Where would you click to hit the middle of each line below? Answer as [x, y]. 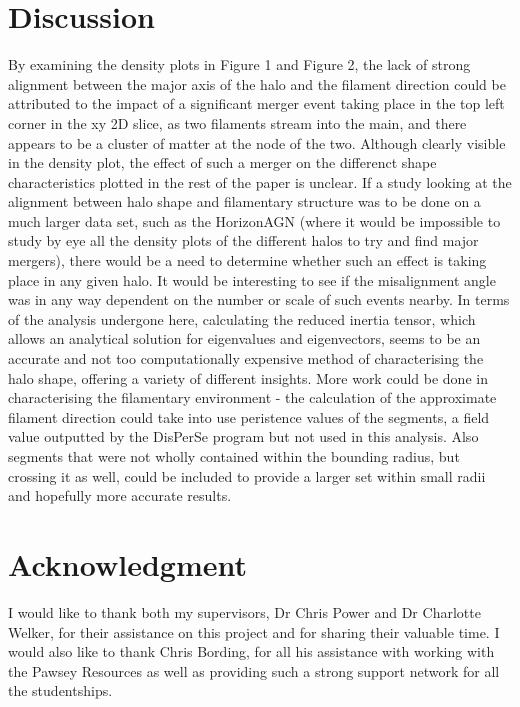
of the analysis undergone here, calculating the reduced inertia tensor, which [242, 318]
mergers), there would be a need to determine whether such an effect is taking [247, 260]
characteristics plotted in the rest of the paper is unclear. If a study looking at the [260, 181]
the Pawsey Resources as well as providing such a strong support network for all [254, 670]
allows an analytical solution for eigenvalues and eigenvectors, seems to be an [244, 338]
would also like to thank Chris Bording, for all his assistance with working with [251, 651]
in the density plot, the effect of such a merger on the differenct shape [222, 162]
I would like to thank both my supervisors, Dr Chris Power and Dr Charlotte [244, 611]
